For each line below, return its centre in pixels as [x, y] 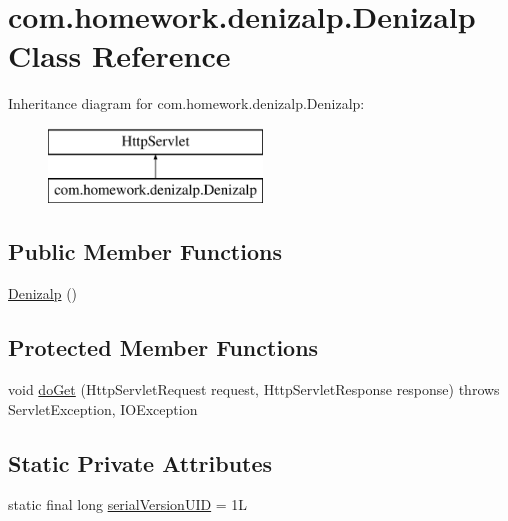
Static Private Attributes [140, 462]
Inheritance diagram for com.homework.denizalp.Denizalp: [186, 103]
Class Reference [119, 55]
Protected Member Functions [163, 347]
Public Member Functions [145, 251]
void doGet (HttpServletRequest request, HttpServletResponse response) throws [254, 389]
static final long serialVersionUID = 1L [128, 504]
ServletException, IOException [103, 408]
